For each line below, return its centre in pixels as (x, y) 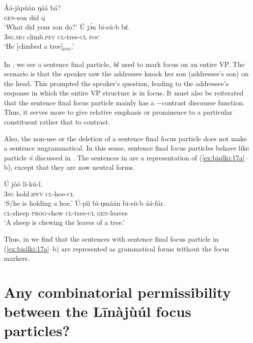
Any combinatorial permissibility (118, 292)
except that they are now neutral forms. (75, 167)
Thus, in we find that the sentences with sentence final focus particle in (111, 239)
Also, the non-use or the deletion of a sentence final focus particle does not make (126, 138)
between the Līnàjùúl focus (98, 311)
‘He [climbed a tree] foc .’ (39, 47)
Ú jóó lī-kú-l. (23, 184)
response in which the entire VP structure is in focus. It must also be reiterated (124, 93)
